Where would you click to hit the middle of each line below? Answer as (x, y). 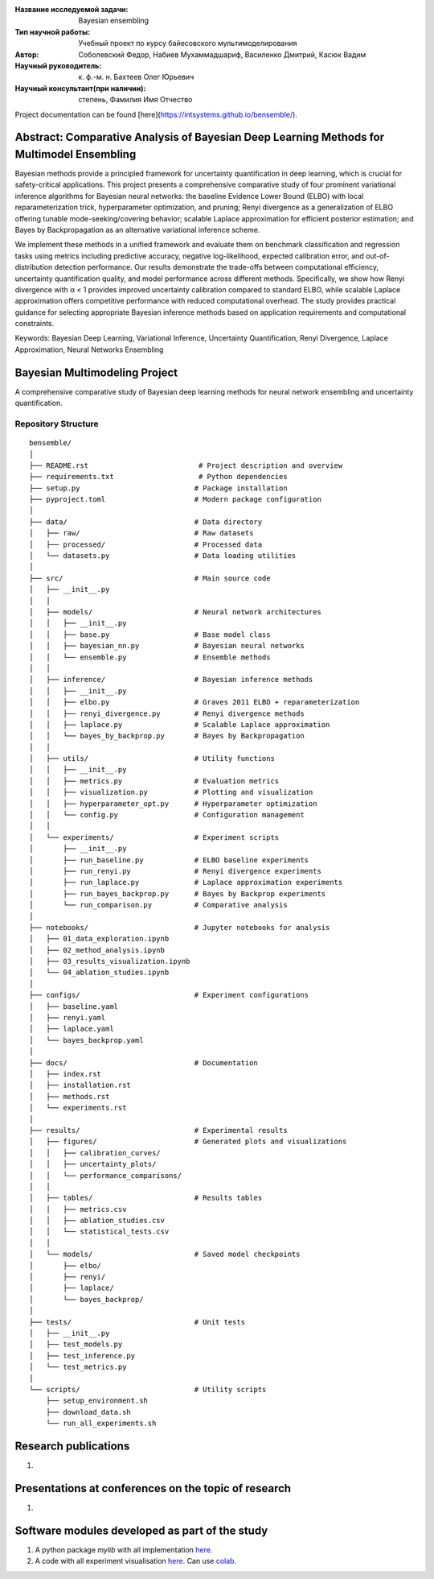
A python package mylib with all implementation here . (124, 1549)
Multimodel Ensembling (76, 154)
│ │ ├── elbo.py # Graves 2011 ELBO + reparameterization (194, 702)
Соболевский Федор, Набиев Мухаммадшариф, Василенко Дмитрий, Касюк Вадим (222, 54)
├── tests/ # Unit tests (137, 1322)
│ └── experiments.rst (78, 1108)
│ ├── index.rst (66, 1074)
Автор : (27, 54)
